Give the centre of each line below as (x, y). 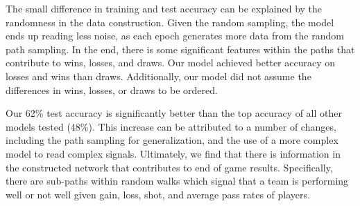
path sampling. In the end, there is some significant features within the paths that (180, 49)
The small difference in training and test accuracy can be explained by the (164, 8)
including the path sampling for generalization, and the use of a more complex (172, 140)
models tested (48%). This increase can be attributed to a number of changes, (171, 126)
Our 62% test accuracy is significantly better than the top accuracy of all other (174, 113)
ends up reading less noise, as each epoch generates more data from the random (175, 36)
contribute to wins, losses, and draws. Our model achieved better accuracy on (171, 63)
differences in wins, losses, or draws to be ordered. (112, 90)
